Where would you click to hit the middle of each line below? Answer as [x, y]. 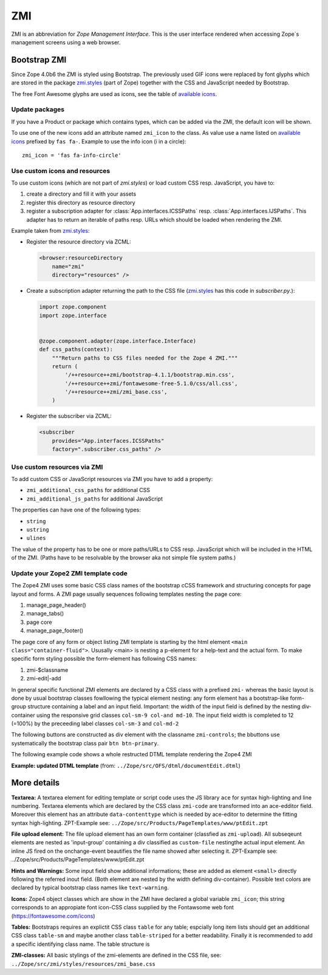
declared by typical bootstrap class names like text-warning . [90, 888]
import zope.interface [73, 315]
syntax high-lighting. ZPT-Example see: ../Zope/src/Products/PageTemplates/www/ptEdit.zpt [140, 823]
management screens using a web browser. [66, 42]
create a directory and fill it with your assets [81, 194]
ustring [38, 529]
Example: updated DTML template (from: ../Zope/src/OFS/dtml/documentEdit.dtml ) [126, 765]
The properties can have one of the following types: [76, 510]
